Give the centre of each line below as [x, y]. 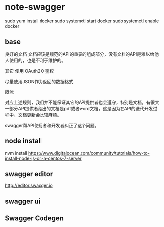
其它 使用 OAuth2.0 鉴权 [30, 71]
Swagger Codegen [35, 218]
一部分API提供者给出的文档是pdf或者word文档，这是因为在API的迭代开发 [79, 108]
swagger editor [29, 174]
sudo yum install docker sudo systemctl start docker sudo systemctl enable [82, 21]
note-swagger [35, 7]
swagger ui [23, 201]
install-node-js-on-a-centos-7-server [43, 158]
